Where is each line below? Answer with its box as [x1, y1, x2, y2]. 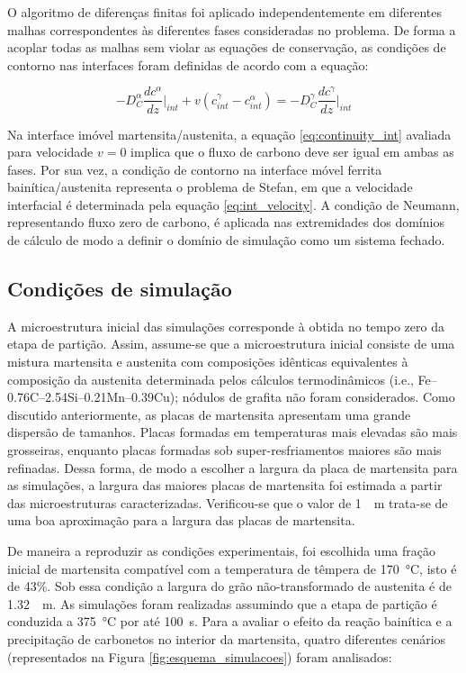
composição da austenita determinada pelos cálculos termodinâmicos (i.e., [7, 369, 414, 388]
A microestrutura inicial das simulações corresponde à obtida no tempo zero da [7, 316, 444, 335]
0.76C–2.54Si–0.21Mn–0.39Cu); [7, 387, 179, 406]
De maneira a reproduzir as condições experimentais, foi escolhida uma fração [7, 541, 435, 559]
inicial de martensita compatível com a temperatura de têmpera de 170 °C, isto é [7, 559, 457, 578]
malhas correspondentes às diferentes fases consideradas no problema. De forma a [7, 20, 456, 39]
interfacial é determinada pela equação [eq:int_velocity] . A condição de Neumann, [7, 195, 460, 214]
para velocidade [7, 142, 94, 161]
